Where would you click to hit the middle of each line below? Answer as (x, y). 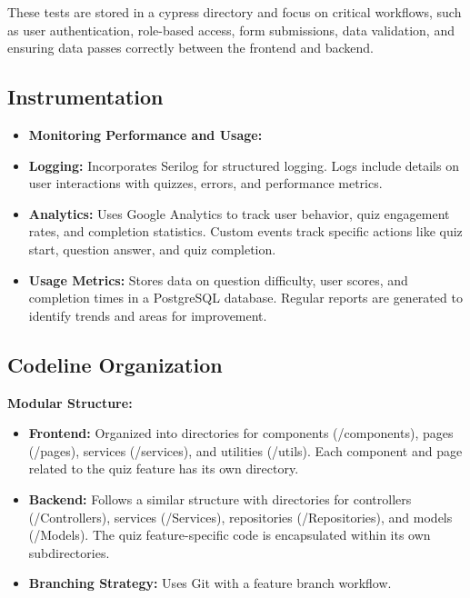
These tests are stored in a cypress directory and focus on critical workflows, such (235, 12)
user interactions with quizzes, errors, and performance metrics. (205, 183)
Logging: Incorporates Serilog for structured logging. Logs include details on (244, 165)
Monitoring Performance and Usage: (145, 134)
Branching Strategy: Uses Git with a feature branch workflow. (210, 583)
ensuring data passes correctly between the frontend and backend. (190, 48)
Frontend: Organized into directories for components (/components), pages (241, 433)
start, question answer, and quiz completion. (152, 249)
